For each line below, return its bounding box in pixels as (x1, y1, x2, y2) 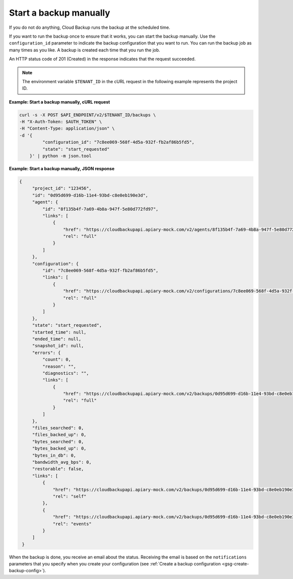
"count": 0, (42, 357, 71, 362)
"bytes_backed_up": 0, (32, 445, 86, 451)
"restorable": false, (32, 466, 84, 472)
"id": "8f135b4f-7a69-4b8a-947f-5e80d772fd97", (42, 206, 159, 212)
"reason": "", (42, 363, 77, 369)
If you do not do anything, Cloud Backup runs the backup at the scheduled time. (9, 24, 170, 30)
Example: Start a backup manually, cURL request (9, 99, 110, 105)
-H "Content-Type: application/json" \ (19, 126, 115, 132)
